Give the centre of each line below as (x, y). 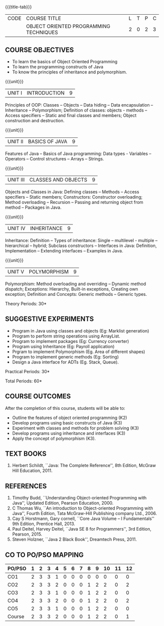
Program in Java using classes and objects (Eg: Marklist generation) (81, 331)
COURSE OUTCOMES (38, 396)
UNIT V (16, 272)
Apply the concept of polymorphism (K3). (54, 438)
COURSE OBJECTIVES (40, 50)
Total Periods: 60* (24, 381)
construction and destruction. (35, 121)
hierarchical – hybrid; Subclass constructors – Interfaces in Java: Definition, (81, 246)
